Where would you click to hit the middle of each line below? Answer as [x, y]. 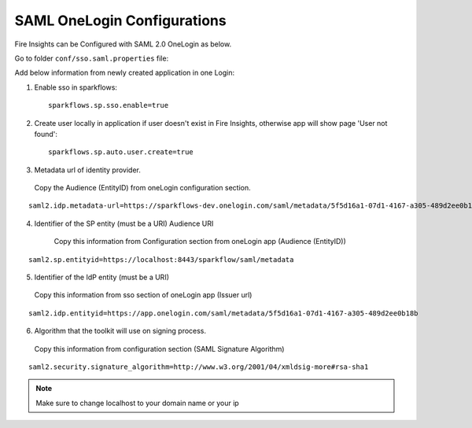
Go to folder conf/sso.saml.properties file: [92, 58]
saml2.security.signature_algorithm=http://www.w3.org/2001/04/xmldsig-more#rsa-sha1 [199, 367]
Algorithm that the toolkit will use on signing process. [120, 331]
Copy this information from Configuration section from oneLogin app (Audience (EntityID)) [200, 242]
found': [46, 134]
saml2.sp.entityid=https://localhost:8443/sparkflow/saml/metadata [161, 259]
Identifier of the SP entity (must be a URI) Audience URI [124, 223]
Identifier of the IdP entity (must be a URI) [101, 277]
